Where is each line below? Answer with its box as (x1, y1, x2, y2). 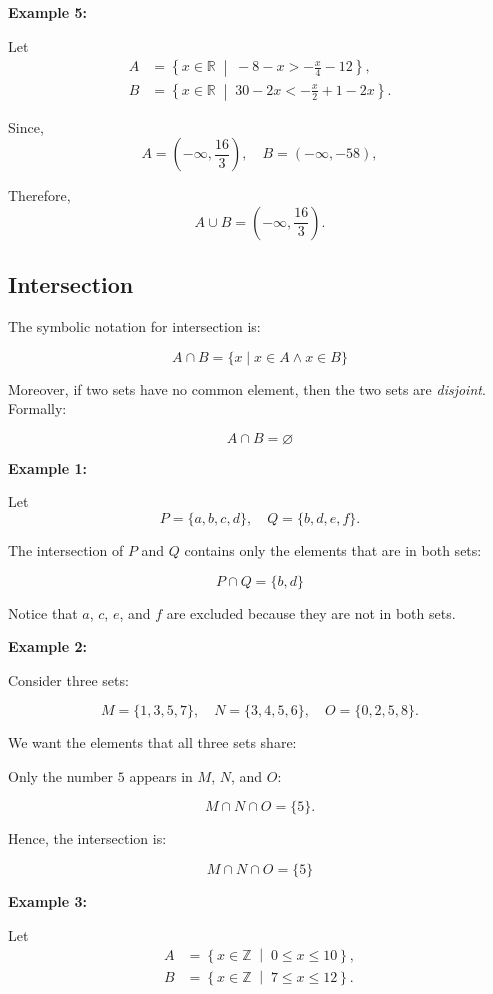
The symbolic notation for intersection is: (8, 315, 261, 336)
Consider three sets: (8, 669, 129, 690)
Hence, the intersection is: (8, 828, 167, 849)
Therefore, (8, 185, 71, 206)
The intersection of (8, 539, 124, 560)
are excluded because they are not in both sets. (166, 602, 456, 623)
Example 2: (8, 636, 87, 657)
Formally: (8, 398, 67, 419)
